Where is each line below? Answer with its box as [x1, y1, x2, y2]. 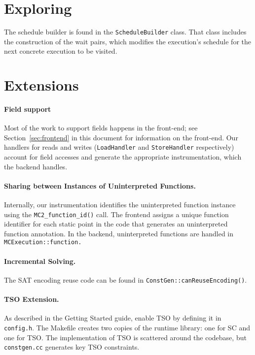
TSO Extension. [4, 294, 59, 304]
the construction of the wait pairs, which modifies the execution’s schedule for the [4, 36, 251, 46]
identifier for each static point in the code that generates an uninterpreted [4, 219, 228, 229]
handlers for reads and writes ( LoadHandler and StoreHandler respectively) [4, 142, 234, 152]
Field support [4, 103, 51, 114]
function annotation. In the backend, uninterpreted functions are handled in [4, 228, 234, 238]
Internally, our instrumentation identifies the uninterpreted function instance [4, 199, 236, 209]
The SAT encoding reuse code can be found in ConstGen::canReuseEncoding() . [4, 274, 247, 285]
